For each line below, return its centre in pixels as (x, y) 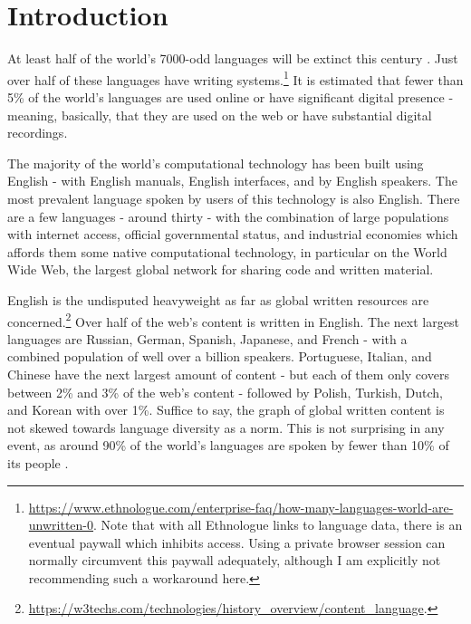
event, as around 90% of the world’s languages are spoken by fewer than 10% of (228, 445)
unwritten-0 (61, 525)
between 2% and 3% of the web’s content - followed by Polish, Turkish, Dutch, (225, 392)
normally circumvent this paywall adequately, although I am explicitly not (235, 560)
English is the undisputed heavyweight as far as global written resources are (218, 299)
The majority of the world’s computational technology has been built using (216, 163)
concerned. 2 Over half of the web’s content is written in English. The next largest (233, 320)
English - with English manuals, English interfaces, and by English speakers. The (232, 181)
